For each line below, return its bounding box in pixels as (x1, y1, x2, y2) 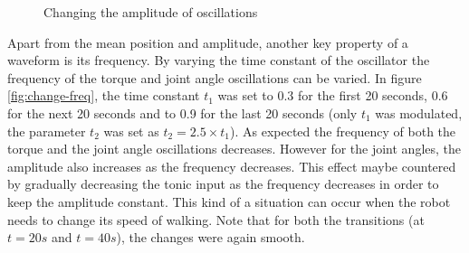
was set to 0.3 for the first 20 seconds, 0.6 (217, 86, 448, 105)
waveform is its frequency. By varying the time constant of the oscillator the (7, 51, 430, 70)
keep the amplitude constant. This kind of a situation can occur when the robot (7, 192, 451, 211)
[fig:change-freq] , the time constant (7, 86, 200, 105)
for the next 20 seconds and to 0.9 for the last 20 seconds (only (7, 103, 358, 122)
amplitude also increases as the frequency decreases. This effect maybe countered (7, 156, 456, 175)
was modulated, (375, 103, 463, 122)
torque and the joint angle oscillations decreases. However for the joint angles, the (7, 139, 462, 158)
